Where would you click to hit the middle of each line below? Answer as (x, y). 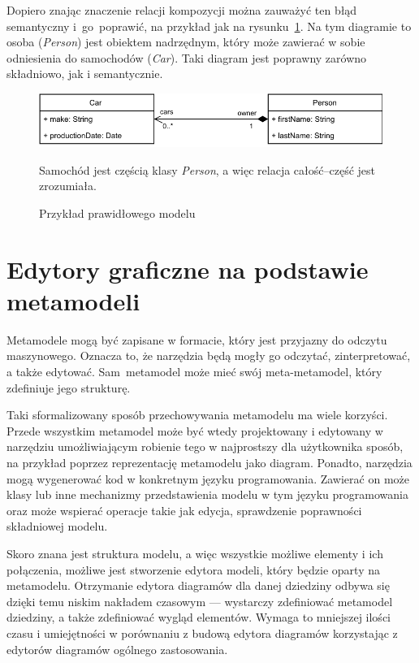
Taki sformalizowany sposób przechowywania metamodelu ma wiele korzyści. (197, 415)
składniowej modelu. (57, 526)
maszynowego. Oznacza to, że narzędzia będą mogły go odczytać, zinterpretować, (209, 355)
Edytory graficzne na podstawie (188, 269)
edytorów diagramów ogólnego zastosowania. (117, 649)
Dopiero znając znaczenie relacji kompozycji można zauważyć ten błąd (182, 10)
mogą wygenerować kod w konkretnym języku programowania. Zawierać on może (208, 478)
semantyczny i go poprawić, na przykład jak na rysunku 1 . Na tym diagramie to (209, 26)
